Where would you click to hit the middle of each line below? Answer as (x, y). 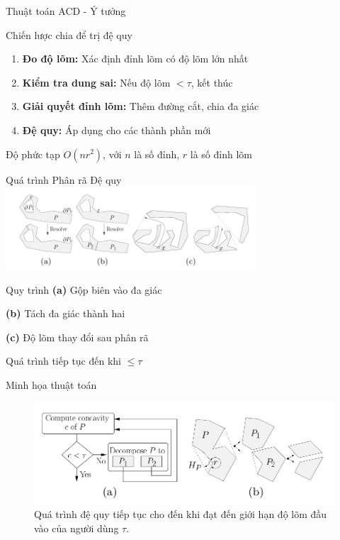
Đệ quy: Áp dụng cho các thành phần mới (117, 130)
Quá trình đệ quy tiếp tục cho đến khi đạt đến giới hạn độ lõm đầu (181, 514)
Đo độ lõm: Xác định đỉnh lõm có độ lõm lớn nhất (135, 59)
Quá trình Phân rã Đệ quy (64, 179)
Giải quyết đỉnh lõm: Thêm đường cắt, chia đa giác (141, 106)
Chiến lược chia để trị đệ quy (69, 34)
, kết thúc (212, 82)
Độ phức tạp (33, 154)
